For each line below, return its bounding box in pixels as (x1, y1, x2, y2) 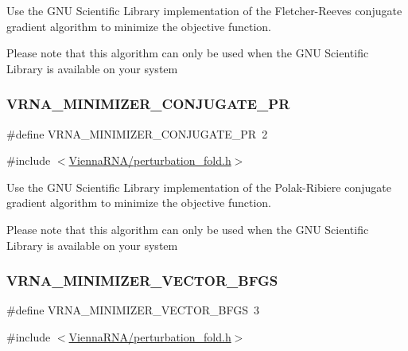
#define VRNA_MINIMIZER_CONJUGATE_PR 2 (6, 125, 268, 142)
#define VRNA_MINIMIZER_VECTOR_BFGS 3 (6, 302, 260, 318)
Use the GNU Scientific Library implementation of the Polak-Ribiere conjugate (6, 178, 391, 195)
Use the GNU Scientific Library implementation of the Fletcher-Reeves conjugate (6, 2, 402, 18)
